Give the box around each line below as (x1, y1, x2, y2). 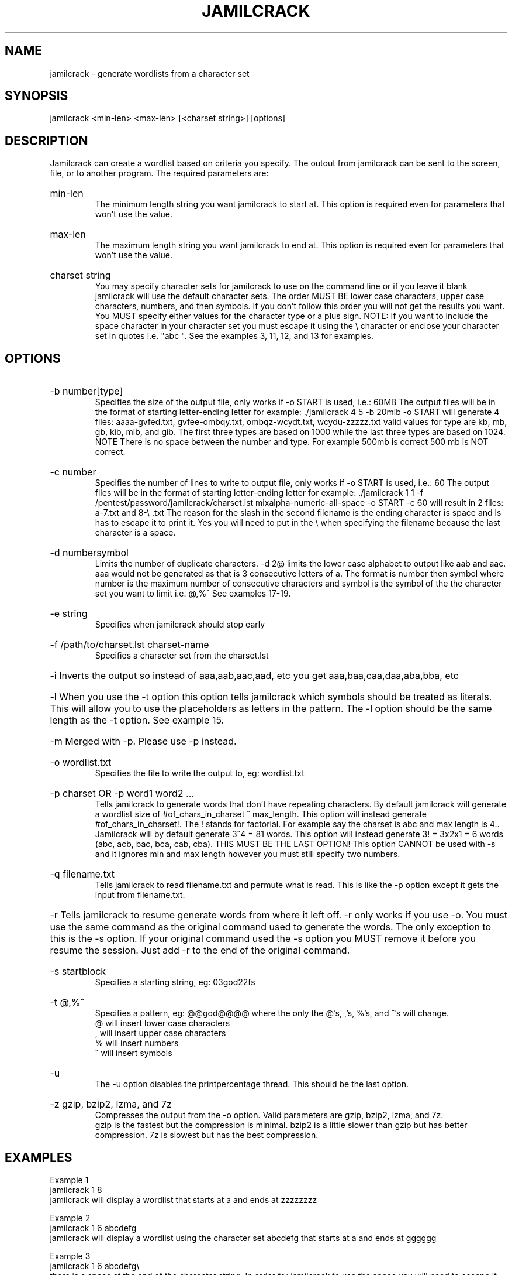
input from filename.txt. (95, 890, 185, 900)
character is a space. (95, 527, 176, 538)
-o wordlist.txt (50, 756, 112, 769)
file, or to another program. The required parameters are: (50, 168, 269, 179)
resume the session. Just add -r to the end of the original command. (50, 944, 350, 957)
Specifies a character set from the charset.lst (95, 650, 269, 661)
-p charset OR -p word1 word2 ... (50, 787, 194, 800)
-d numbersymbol (50, 547, 129, 559)
